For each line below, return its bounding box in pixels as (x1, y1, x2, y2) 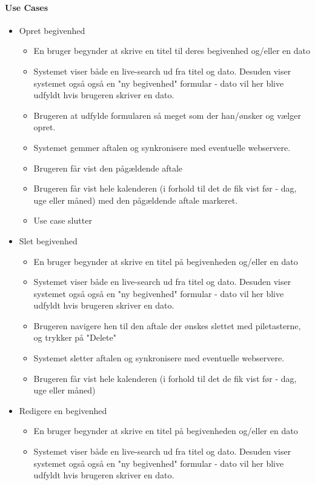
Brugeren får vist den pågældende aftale (33, 161, 182, 174)
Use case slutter (33, 214, 92, 227)
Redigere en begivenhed (19, 404, 107, 416)
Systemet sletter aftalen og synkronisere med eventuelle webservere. (33, 352, 285, 364)
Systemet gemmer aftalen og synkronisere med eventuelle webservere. (33, 141, 291, 153)
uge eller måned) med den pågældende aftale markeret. (33, 193, 238, 206)
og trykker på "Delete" (33, 331, 116, 344)
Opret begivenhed (19, 24, 85, 36)
